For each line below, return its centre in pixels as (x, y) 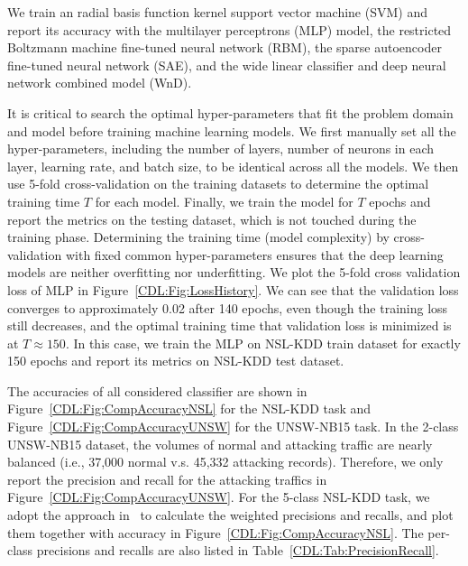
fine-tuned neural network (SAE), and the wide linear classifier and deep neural (227, 65)
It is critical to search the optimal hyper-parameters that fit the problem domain (230, 112)
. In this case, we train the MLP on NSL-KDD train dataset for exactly (263, 343)
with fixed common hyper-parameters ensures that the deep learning (254, 254)
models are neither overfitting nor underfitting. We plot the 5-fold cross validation (234, 272)
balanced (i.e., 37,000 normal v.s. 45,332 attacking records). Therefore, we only (225, 462)
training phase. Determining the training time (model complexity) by (198, 237)
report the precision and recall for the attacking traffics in (167, 479)
